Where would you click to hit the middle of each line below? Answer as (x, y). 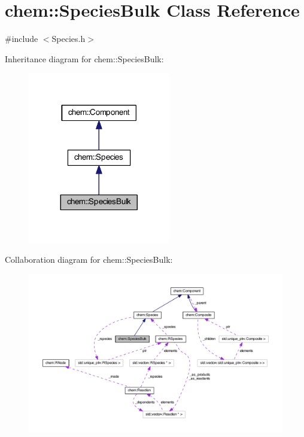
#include (22, 39)
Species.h (69, 39)
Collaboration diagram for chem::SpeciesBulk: (89, 259)
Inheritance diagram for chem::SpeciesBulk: (84, 58)
